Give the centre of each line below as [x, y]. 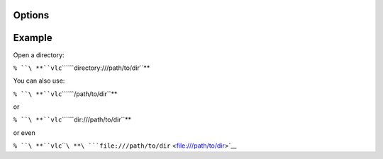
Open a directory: [39, 55]
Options [31, 15]
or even [24, 132]
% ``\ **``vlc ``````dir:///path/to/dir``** [72, 119]
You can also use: [39, 81]
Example [33, 38]
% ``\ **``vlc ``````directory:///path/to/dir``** [82, 68]
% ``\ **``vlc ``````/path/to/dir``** [65, 94]
